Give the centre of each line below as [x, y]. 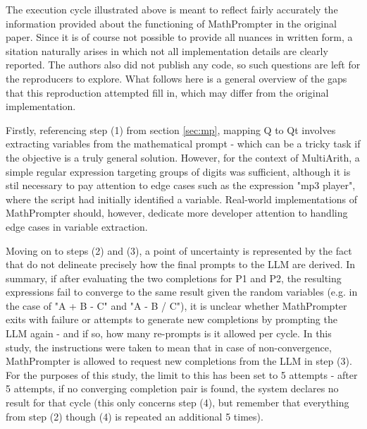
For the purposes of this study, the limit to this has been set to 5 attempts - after [182, 374]
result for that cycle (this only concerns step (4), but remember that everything [178, 403]
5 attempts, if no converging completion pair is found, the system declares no [172, 388]
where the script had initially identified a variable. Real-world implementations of [182, 199]
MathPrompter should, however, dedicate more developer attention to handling [177, 213]
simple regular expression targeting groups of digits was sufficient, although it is [178, 171]
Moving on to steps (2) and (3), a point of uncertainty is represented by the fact [179, 250]
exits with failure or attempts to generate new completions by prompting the [172, 319]
